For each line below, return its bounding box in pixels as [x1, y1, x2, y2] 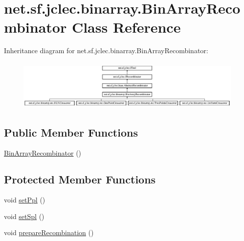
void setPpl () [4, 195, 45, 204]
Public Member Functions [4, 125, 138, 140]
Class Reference [71, 17, 181, 37]
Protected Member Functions [4, 172, 156, 187]
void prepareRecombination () [4, 227, 94, 238]
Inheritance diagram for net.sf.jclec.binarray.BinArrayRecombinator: [4, 45, 208, 56]
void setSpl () [4, 211, 44, 221]
